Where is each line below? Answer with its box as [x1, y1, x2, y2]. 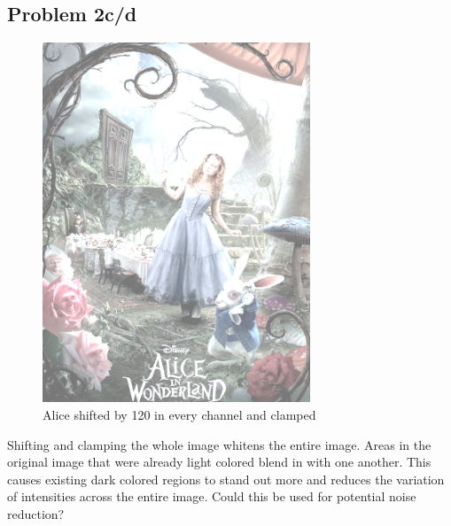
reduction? [7, 504, 65, 522]
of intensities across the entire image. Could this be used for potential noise [7, 487, 416, 506]
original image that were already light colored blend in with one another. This [7, 453, 432, 471]
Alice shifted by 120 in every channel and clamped [43, 405, 316, 423]
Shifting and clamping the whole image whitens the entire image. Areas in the [7, 435, 432, 453]
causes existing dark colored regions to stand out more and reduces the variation [7, 469, 445, 488]
